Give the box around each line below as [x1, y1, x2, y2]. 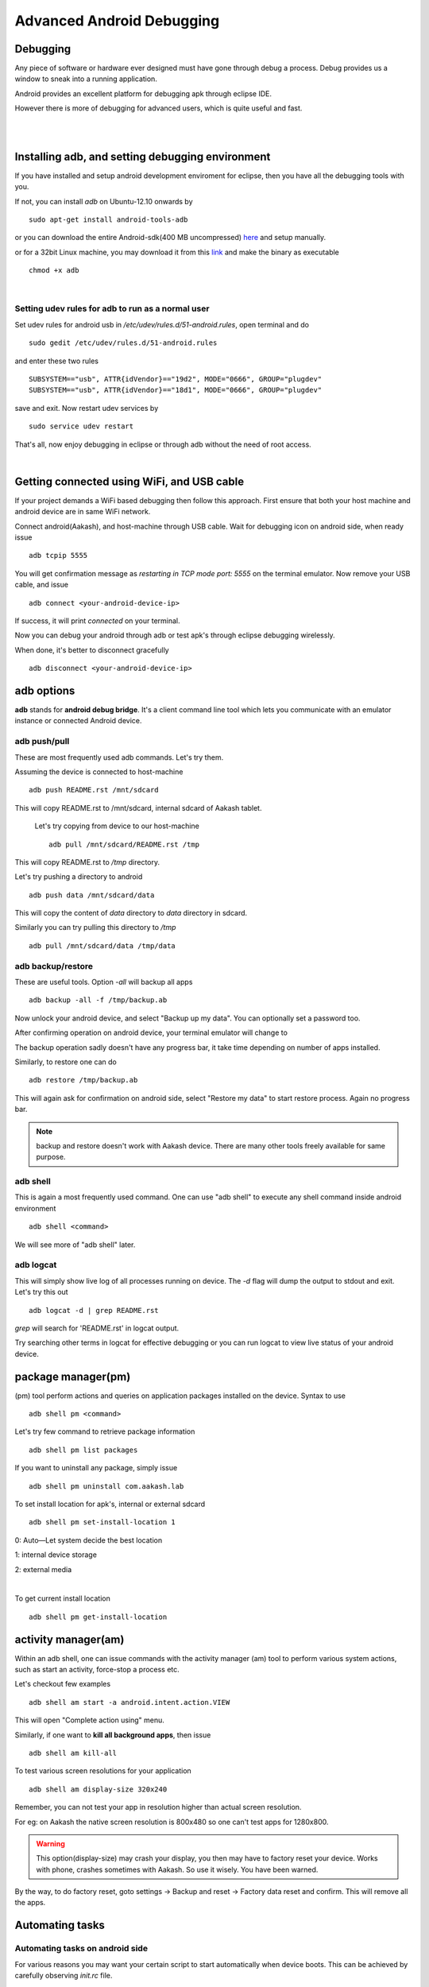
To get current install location [14, 1594, 110, 1603]
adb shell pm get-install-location [29, 1612, 168, 1621]
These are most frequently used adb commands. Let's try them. [14, 752, 224, 762]
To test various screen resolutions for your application [14, 1766, 192, 1776]
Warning [36, 1838, 65, 1848]
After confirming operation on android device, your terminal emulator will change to [14, 1028, 288, 1037]
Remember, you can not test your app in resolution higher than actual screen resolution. [14, 1803, 302, 1812]
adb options [14, 684, 75, 697]
